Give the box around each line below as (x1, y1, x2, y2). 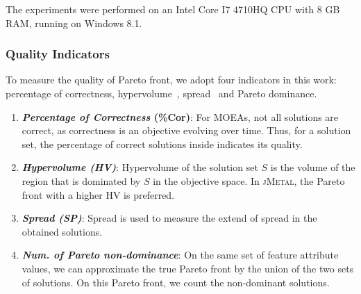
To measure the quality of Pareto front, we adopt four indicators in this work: (6, 72, 337, 87)
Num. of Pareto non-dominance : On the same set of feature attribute (22, 247, 339, 262)
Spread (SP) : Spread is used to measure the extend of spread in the (22, 211, 317, 225)
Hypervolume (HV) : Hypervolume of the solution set (22, 160, 258, 174)
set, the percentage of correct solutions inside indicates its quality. (22, 136, 303, 151)
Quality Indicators (6, 45, 110, 63)
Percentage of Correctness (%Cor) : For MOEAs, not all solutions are (22, 109, 339, 124)
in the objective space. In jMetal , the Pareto (153, 173, 345, 188)
